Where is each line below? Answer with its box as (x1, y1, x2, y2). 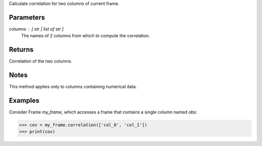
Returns (9, 46, 34, 54)
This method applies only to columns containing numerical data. (9, 84, 137, 90)
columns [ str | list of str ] (9, 26, 64, 32)
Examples (9, 96, 40, 104)
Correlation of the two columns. (9, 58, 72, 64)
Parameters (9, 13, 45, 21)
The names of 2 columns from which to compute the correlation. (21, 33, 150, 39)
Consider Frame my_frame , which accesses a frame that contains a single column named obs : (9, 109, 197, 115)
